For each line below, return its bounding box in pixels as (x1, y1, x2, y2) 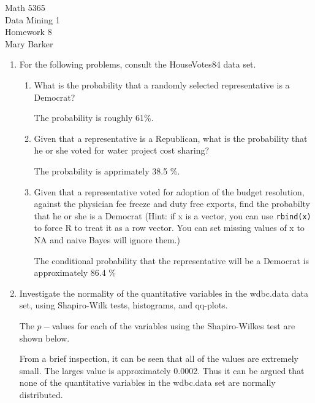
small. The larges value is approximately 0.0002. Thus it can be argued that (19, 364, 305, 377)
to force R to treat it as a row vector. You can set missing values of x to (34, 221, 305, 234)
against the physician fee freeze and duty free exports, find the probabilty (34, 197, 310, 210)
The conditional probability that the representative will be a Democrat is (34, 254, 309, 267)
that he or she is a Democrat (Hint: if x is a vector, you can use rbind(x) (34, 209, 311, 222)
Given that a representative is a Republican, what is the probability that (34, 131, 308, 144)
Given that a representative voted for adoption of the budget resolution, (34, 185, 305, 198)
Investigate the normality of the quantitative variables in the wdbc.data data (19, 286, 308, 299)
